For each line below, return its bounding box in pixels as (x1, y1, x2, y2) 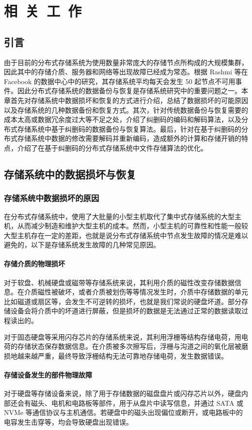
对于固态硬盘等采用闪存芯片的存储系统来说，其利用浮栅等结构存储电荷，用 (4, 331, 241, 342)
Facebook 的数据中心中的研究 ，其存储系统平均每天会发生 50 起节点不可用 (4, 76, 236, 86)
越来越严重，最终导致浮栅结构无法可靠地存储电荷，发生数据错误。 (17, 350, 228, 361)
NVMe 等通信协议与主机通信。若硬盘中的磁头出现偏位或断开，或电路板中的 (4, 407, 243, 417)
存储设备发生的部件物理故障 (4, 370, 92, 380)
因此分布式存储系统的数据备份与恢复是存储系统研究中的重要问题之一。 (17, 86, 241, 96)
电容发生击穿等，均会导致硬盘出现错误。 (4, 417, 133, 427)
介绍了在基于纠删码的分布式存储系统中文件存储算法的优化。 (17, 142, 207, 153)
